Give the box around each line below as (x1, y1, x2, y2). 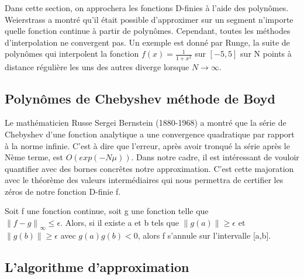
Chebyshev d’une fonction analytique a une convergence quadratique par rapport (5, 128, 295, 140)
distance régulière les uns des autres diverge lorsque (5, 60, 189, 73)
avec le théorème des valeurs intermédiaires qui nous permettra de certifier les (5, 174, 284, 186)
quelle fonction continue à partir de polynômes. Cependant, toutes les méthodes (5, 25, 291, 37)
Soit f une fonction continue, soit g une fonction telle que (5, 205, 209, 217)
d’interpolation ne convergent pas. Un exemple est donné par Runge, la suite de (5, 36, 290, 48)
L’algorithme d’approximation (5, 257, 189, 275)
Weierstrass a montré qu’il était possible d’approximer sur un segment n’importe (5, 13, 293, 25)
